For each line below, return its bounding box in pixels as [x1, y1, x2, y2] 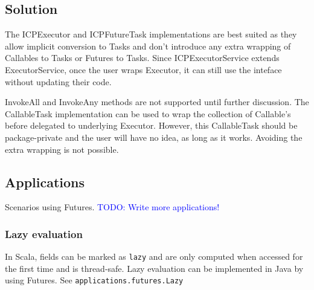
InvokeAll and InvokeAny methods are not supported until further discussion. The [5, 95, 309, 108]
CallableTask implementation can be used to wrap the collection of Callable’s [5, 107, 291, 120]
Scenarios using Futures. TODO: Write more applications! [5, 201, 220, 213]
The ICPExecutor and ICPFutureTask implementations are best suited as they [5, 28, 297, 40]
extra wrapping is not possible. [5, 143, 119, 155]
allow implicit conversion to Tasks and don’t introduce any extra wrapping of [5, 39, 291, 52]
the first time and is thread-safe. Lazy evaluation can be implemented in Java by [5, 262, 304, 274]
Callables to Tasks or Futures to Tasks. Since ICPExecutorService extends [5, 51, 280, 64]
